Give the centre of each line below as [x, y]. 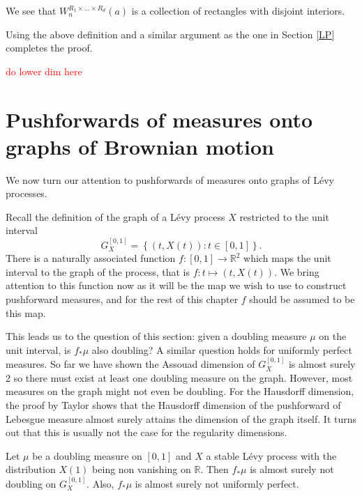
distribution [31, 469]
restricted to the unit [284, 216]
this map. [26, 312]
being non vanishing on [142, 469]
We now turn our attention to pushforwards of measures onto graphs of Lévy [170, 179]
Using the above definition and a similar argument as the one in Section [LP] [170, 34]
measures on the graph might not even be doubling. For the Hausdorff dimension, [180, 391]
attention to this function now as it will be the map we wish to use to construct [176, 285]
